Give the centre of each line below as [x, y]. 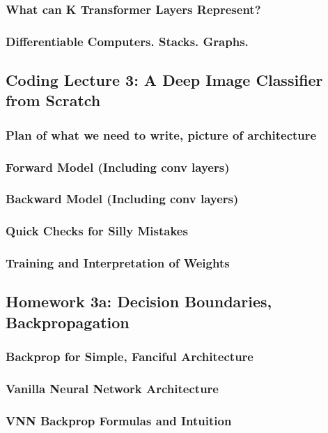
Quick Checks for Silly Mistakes [97, 231]
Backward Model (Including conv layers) [122, 199]
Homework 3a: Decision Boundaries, [139, 301]
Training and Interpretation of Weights [118, 263]
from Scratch [53, 100]
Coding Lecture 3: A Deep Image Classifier [164, 80]
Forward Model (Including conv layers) [118, 167]
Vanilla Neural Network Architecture [112, 389]
